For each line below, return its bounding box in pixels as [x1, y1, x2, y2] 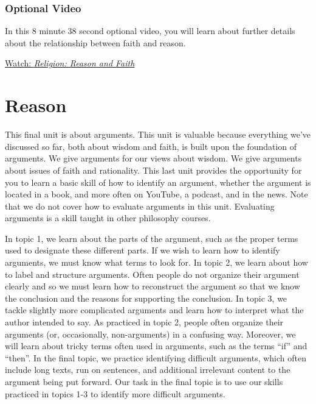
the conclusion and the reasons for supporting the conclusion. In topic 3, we [5, 291, 287, 304]
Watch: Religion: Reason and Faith [5, 57, 135, 69]
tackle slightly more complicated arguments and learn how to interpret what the [5, 303, 304, 316]
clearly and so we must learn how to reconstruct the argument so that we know [5, 280, 300, 292]
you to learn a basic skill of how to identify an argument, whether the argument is [5, 175, 311, 188]
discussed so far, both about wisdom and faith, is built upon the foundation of [5, 140, 297, 152]
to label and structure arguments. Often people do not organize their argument [5, 268, 300, 280]
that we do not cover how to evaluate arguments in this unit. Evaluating [5, 199, 275, 212]
